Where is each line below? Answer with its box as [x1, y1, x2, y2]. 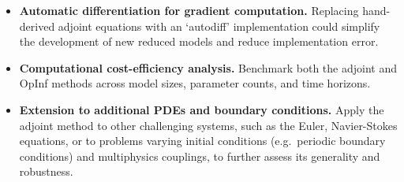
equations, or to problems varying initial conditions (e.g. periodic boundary [19, 132, 386, 149]
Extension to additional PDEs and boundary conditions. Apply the [19, 101, 384, 117]
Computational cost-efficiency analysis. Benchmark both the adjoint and [19, 59, 397, 76]
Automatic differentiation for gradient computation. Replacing [19, 2, 359, 18]
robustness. [19, 163, 73, 180]
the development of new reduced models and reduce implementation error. [19, 33, 379, 50]
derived [19, 17, 55, 34]
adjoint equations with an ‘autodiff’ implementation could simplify [58, 17, 380, 34]
